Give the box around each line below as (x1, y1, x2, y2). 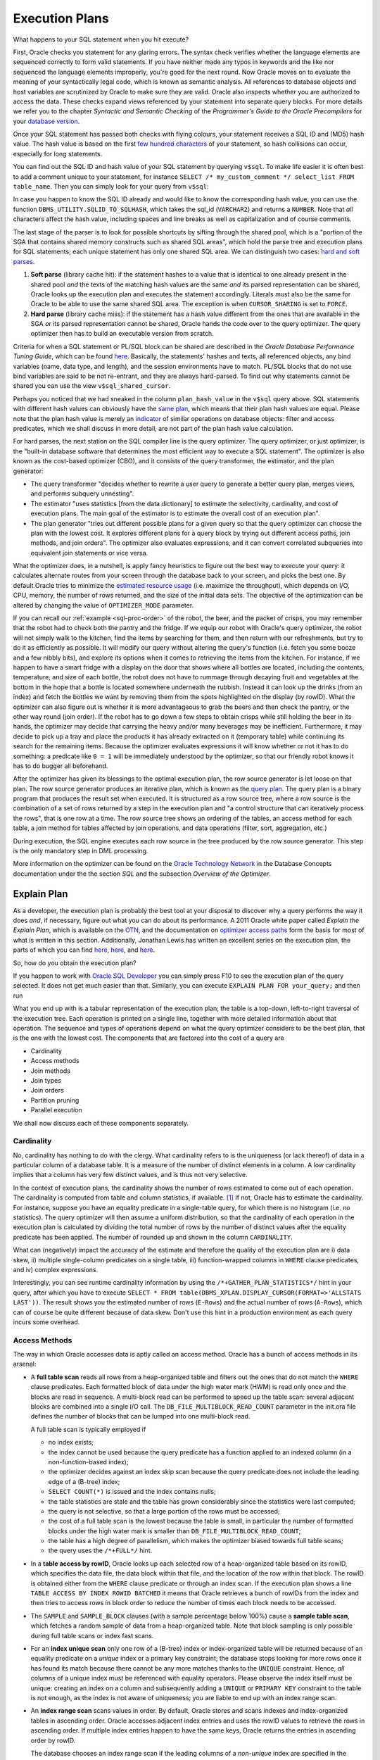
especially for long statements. (13, 149, 103, 158)
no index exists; (48, 1438, 94, 1447)
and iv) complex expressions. (13, 1265, 99, 1274)
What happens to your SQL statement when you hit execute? (13, 35, 189, 44)
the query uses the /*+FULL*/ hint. (48, 1546, 153, 1555)
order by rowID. (30, 1736, 76, 1745)
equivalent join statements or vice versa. (30, 548, 148, 557)
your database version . (13, 117, 80, 125)
